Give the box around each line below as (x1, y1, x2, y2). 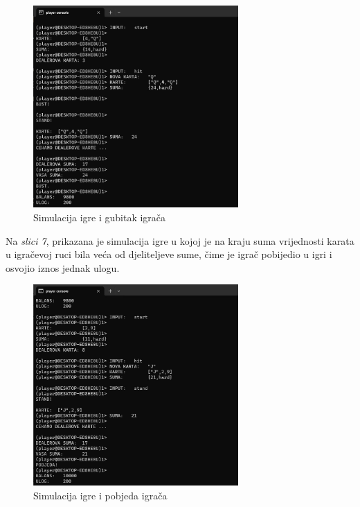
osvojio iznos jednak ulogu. (6, 260, 120, 275)
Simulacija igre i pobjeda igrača (33, 488, 168, 502)
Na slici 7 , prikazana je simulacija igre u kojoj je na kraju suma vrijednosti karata (6, 233, 354, 248)
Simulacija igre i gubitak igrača (33, 209, 166, 224)
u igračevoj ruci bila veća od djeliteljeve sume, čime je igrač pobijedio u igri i (6, 247, 332, 261)
